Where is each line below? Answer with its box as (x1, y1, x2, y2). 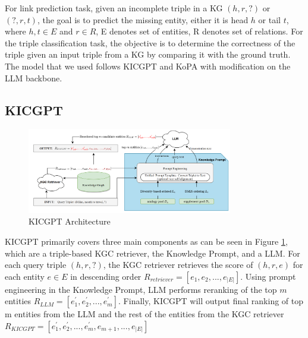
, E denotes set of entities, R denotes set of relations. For (96, 25, 303, 37)
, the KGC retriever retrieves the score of (103, 258, 253, 271)
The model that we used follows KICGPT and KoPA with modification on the (5, 59, 291, 72)
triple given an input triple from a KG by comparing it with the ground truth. (5, 48, 291, 61)
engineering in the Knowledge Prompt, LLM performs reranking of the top (5, 283, 277, 295)
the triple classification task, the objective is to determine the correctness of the (5, 36, 296, 49)
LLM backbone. (5, 71, 62, 84)
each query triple (5, 258, 67, 271)
